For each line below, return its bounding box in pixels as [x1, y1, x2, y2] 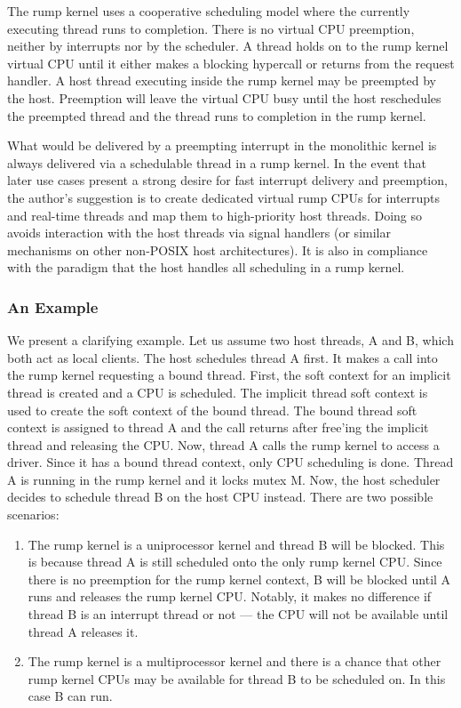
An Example [7, 295, 99, 318]
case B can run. [28, 687, 113, 705]
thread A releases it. [28, 622, 139, 640]
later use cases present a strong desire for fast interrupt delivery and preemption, [7, 171, 448, 189]
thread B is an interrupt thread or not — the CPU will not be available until [28, 605, 449, 624]
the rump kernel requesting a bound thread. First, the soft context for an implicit [7, 366, 451, 384]
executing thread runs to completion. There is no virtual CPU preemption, [7, 19, 415, 37]
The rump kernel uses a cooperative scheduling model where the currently [7, 2, 410, 20]
